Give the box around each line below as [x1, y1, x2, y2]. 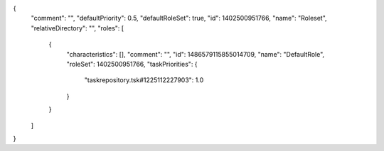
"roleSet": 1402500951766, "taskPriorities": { [66, 60, 198, 68]
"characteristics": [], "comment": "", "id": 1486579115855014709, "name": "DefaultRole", [66, 50, 325, 58]
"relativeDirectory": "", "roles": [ [31, 23, 124, 32]
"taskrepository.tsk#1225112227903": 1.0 [84, 76, 204, 84]
